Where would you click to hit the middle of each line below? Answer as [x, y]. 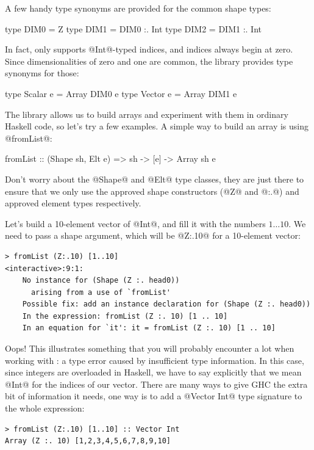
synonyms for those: [42, 73]
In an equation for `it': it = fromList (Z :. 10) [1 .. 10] [149, 328]
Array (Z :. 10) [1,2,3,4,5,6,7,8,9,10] [88, 441]
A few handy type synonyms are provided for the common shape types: [138, 8]
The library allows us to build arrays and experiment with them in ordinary [147, 114]
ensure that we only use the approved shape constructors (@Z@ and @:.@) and [152, 191]
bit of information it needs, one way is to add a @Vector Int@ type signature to [154, 396]
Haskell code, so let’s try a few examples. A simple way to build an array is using [157, 126]
